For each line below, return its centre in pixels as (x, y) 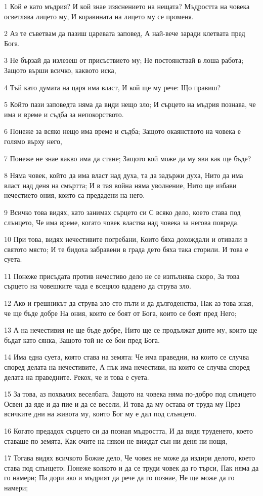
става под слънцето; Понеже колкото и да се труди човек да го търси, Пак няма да (131, 467)
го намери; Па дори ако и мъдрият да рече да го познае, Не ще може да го (119, 477)
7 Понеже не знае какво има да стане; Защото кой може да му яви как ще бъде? (128, 158)
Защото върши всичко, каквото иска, (60, 70)
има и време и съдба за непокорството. (64, 114)
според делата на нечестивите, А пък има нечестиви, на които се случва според (127, 367)
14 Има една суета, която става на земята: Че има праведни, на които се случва (127, 357)
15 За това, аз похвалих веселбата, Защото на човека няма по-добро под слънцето (130, 394)
